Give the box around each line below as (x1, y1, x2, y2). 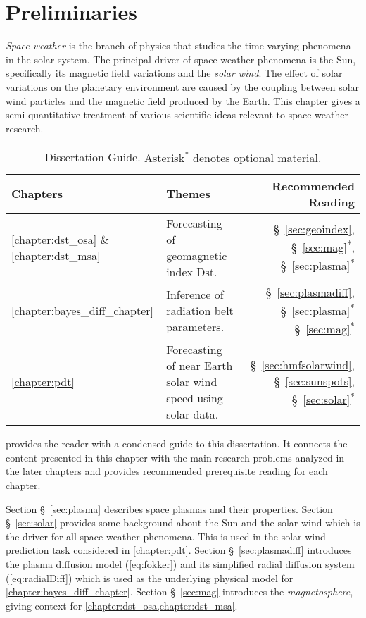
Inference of (166, 285, 224, 302)
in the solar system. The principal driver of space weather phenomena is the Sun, (6, 51, 356, 66)
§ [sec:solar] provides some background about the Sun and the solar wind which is (6, 515, 360, 530)
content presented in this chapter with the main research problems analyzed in (6, 450, 345, 464)
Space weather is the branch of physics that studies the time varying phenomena (6, 38, 351, 53)
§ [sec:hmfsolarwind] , (251, 356, 355, 373)
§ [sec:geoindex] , (274, 220, 355, 237)
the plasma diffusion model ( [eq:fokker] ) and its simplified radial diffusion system (6, 557, 355, 571)
